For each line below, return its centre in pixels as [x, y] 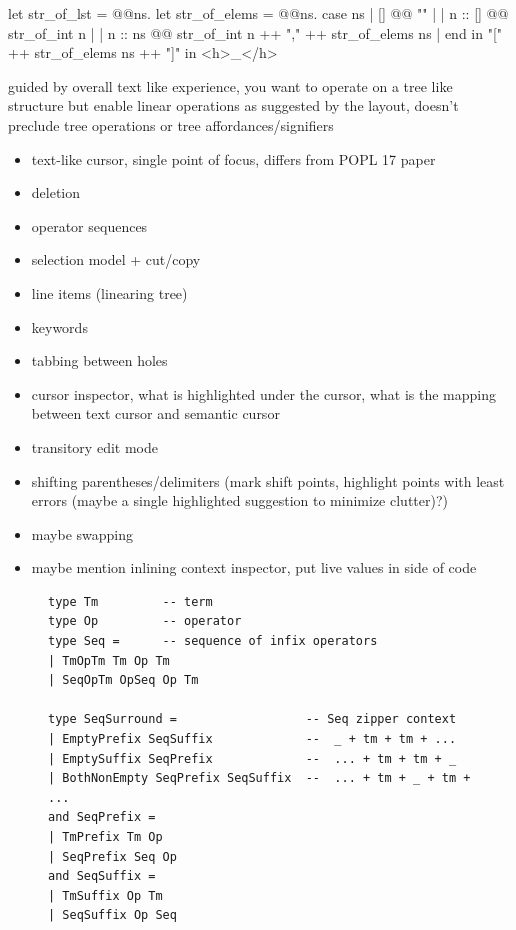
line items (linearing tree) [109, 292]
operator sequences [89, 225]
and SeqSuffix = [102, 876]
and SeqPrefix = [102, 817]
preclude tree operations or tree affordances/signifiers [171, 124]
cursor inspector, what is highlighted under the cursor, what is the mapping [264, 393]
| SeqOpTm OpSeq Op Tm [123, 680]
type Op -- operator [145, 621]
